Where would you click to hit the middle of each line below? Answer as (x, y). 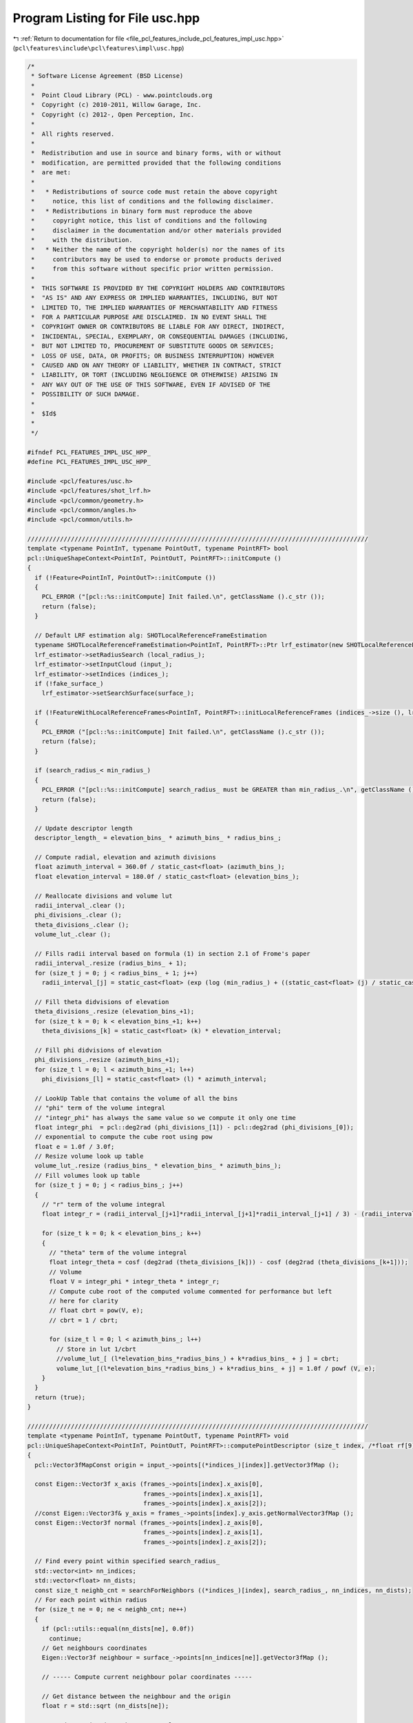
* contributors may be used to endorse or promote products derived (156, 259)
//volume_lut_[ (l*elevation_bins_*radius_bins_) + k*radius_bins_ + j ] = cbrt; (198, 1359)
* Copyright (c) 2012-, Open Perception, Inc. (113, 114)
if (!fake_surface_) (69, 683)
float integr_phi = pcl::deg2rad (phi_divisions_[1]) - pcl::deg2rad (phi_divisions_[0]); (194, 1127)
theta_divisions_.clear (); (82, 925)
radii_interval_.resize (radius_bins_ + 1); (111, 964)
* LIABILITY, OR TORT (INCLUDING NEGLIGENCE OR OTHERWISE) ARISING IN (155, 375)
